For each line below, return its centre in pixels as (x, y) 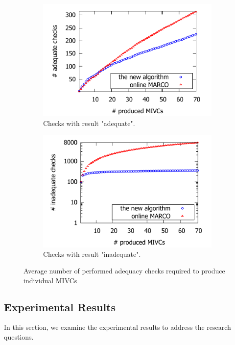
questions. (19, 337)
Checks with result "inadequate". (92, 254)
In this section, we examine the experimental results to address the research (117, 327)
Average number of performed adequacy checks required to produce (124, 271)
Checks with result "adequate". (89, 123)
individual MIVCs (50, 280)
